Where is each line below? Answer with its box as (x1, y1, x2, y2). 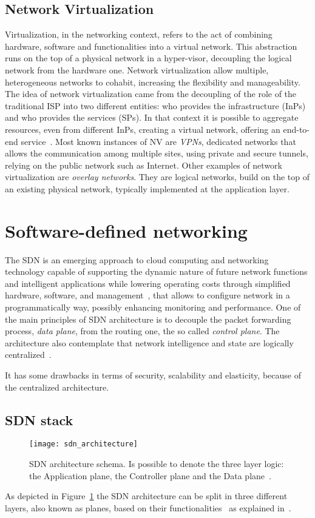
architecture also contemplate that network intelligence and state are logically (5, 336, 294, 349)
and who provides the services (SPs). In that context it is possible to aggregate (5, 111, 299, 124)
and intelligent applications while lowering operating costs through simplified (5, 277, 291, 289)
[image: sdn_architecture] (29, 440, 138, 449)
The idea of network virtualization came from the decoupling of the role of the (5, 87, 297, 100)
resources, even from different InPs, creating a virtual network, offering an (5, 123, 280, 135)
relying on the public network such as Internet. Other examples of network (5, 158, 282, 171)
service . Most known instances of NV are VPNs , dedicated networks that (21, 135, 296, 147)
